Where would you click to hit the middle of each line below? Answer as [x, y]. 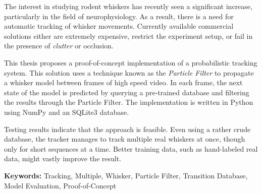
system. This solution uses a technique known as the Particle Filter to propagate [129, 72]
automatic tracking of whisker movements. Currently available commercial [119, 26]
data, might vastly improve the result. [63, 158]
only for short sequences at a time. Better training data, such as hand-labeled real [131, 148]
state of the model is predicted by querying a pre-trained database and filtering [127, 92]
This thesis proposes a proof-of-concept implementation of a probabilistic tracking [131, 62]
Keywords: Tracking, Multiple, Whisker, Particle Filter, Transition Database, [126, 175]
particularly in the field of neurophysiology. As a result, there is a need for [119, 16]
